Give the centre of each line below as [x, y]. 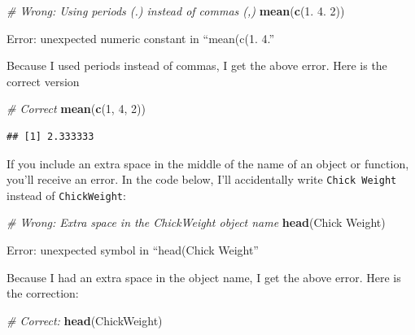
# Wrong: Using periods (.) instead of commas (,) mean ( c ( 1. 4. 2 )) [176, 11]
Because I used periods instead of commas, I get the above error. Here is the [197, 65]
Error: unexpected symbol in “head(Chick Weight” [133, 250]
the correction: [43, 293]
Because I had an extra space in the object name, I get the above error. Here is [204, 277]
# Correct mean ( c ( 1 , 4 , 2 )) [76, 109]
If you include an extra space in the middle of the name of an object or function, [208, 163]
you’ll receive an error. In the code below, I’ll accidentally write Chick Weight [202, 179]
